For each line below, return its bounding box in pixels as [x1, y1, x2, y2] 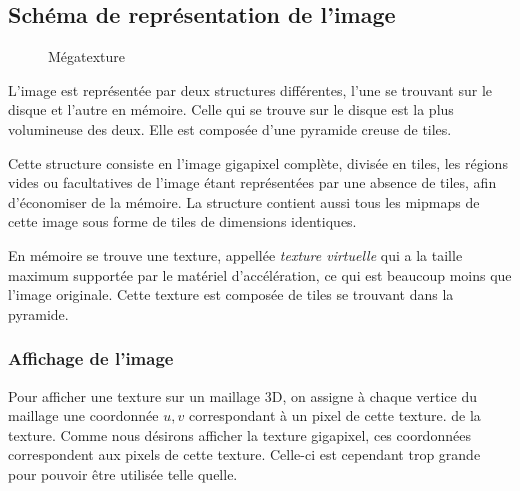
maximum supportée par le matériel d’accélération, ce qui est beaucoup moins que [8, 264, 512, 285]
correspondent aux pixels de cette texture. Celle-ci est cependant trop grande [8, 444, 481, 465]
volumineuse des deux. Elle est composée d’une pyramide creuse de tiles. [8, 118, 452, 139]
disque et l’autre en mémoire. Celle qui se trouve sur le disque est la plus [8, 99, 454, 120]
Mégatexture [48, 46, 126, 67]
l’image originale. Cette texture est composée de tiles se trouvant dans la [8, 284, 454, 305]
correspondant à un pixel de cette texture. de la [188, 405, 481, 426]
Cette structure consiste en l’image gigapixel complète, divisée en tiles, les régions [8, 152, 508, 173]
